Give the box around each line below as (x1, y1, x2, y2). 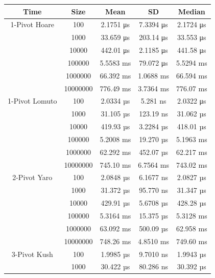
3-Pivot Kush (11, 248, 53, 259)
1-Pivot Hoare (10, 19, 54, 30)
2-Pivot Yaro (12, 172, 53, 183)
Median (178, 6, 205, 16)
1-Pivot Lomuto (8, 95, 57, 106)
